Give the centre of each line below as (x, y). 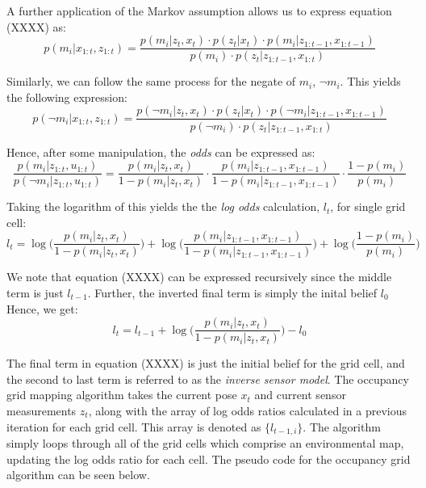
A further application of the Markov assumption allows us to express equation (199, 11)
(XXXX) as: (36, 26)
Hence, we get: (42, 308)
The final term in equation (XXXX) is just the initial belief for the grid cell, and (206, 363)
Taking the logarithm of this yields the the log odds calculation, (163, 206)
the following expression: (67, 97)
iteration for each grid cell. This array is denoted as (134, 426)
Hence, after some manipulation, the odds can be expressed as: (161, 151)
